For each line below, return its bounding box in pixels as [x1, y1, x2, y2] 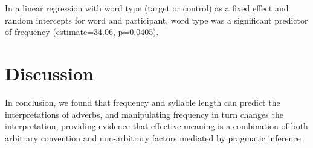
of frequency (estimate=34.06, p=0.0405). [5, 25, 159, 38]
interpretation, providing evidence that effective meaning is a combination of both [5, 120, 308, 132]
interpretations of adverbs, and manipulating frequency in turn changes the [5, 108, 283, 120]
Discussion [5, 60, 94, 85]
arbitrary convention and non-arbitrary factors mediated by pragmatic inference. [5, 131, 303, 144]
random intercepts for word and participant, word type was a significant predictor [5, 13, 308, 26]
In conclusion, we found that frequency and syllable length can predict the [5, 95, 280, 108]
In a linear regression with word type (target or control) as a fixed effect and [5, 2, 289, 14]
